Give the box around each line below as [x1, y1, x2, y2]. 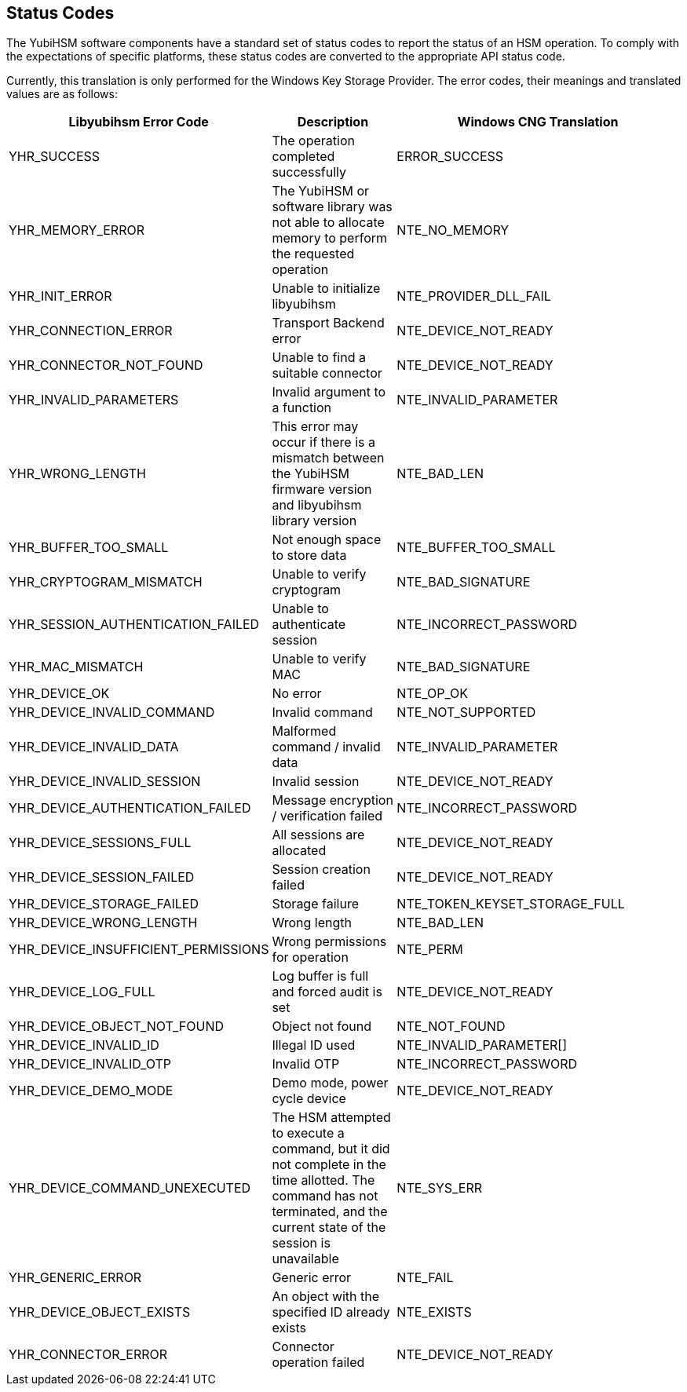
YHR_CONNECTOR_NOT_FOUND [9, 357, 203, 374]
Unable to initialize [272, 280, 381, 297]
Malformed [272, 723, 337, 740]
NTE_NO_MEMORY [396, 222, 510, 239]
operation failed [272, 1354, 365, 1371]
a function [272, 400, 332, 416]
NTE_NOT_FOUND [396, 1018, 506, 1035]
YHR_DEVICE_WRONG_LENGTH [9, 915, 198, 931]
